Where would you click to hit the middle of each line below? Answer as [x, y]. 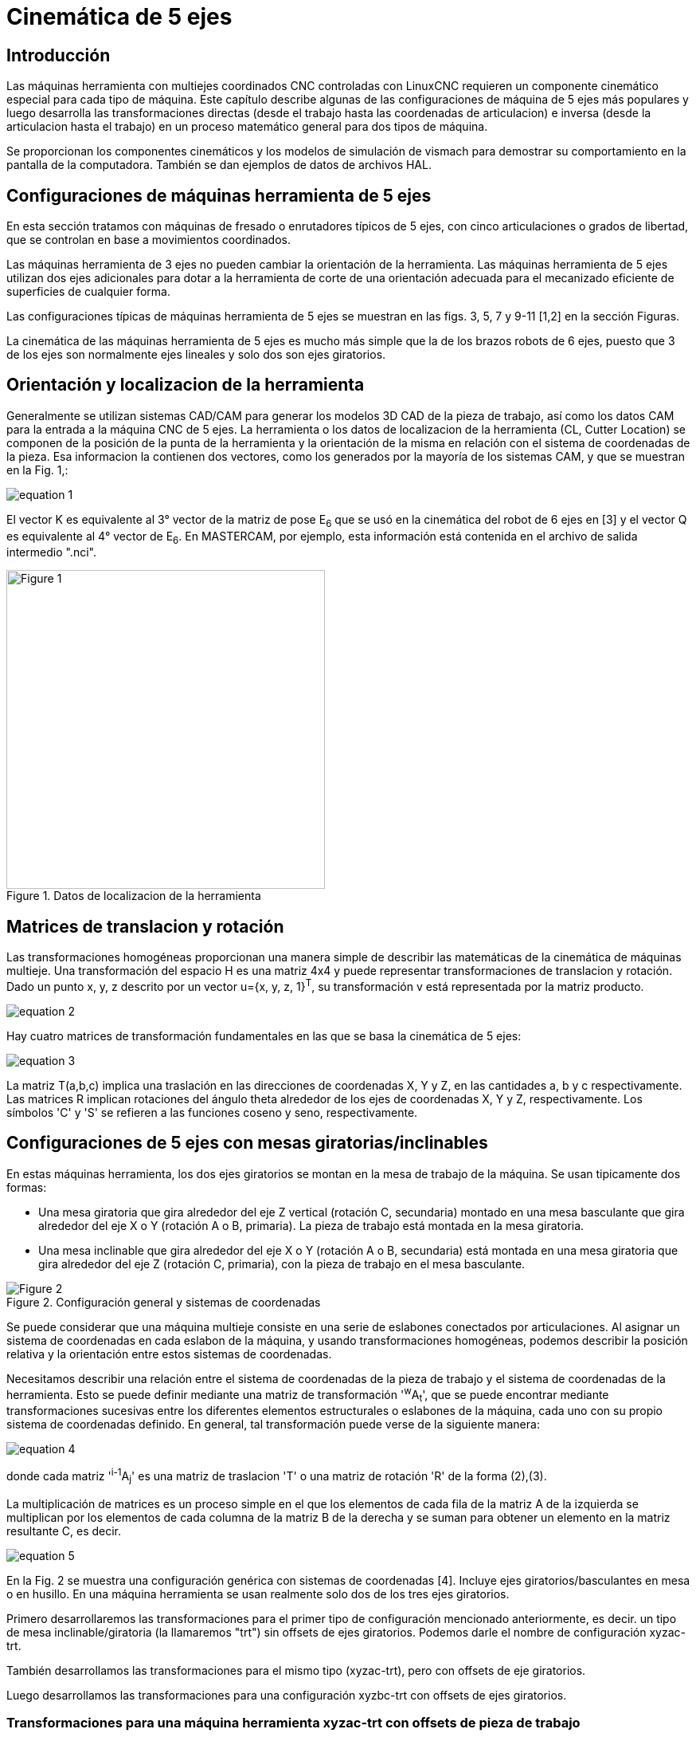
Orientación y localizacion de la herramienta [186, 385]
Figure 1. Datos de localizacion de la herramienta [134, 896]
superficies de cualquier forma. [88, 292]
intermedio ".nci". [51, 552]
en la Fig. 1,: [37, 470]
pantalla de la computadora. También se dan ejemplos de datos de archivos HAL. [219, 165]
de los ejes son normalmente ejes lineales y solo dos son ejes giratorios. [196, 355]
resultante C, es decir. [64, 1531]
